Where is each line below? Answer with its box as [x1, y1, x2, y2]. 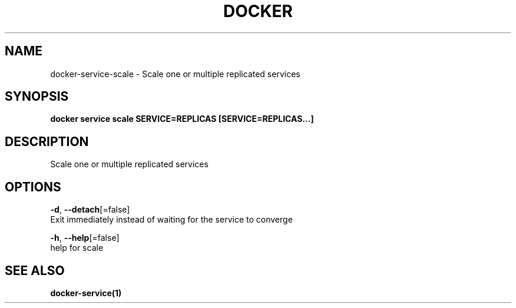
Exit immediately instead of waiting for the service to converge [50, 214, 293, 225]
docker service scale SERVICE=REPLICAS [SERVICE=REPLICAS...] [50, 114, 314, 124]
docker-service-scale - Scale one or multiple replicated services [50, 68, 300, 79]
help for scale [50, 243, 104, 253]
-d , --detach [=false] [50, 204, 130, 215]
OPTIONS [5, 179, 61, 194]
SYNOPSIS [5, 89, 69, 104]
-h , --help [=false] [50, 233, 120, 243]
